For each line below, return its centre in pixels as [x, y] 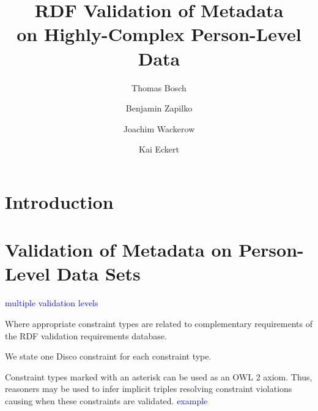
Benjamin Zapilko [159, 108]
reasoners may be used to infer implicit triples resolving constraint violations [149, 389]
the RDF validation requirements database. [86, 335]
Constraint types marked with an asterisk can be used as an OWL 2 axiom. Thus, [159, 376]
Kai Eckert [159, 149]
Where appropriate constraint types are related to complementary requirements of [159, 323]
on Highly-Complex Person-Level [159, 34]
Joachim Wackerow [159, 128]
